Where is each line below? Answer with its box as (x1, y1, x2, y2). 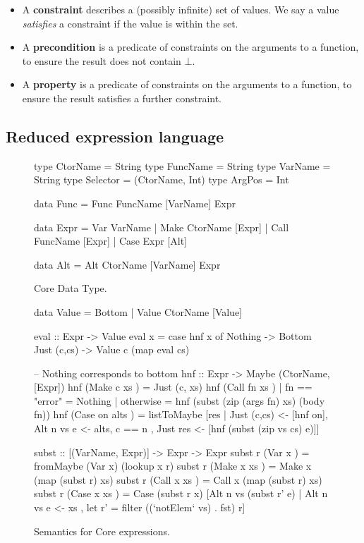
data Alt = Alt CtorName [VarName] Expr (34, 257, 221, 271)
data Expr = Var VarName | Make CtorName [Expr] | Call (34, 219, 289, 234)
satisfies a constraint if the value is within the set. (22, 16, 238, 30)
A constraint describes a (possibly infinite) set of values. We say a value (22, 2, 339, 16)
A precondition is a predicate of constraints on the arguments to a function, (22, 39, 359, 54)
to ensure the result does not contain (22, 53, 181, 68)
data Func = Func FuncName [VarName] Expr (34, 195, 236, 210)
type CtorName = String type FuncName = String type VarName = (34, 158, 331, 173)
